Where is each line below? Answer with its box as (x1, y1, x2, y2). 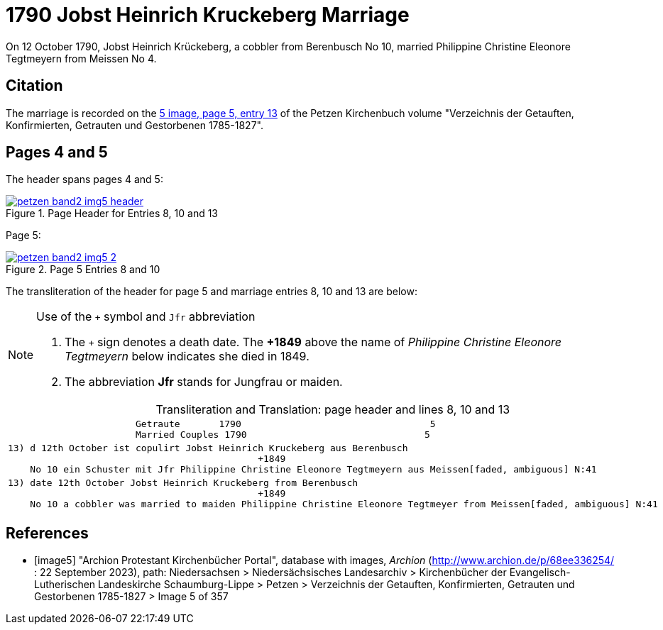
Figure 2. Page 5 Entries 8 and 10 (6, 263, 160, 276)
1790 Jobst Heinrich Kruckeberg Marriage (6, 3, 410, 27)
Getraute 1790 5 (136, 419, 436, 430)
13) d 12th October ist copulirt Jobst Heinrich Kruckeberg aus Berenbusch (8, 443, 408, 454)
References (6, 524, 89, 542)
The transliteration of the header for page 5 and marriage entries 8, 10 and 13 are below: (6, 285, 417, 298)
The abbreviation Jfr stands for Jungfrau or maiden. (65, 375, 343, 389)
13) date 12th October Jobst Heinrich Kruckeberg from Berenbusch (8, 477, 358, 489)
